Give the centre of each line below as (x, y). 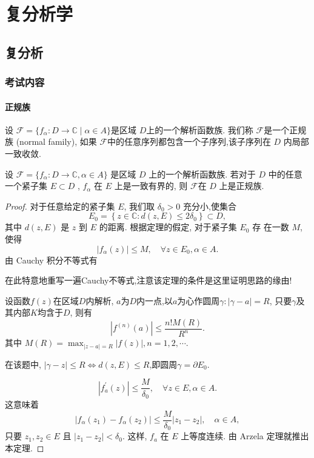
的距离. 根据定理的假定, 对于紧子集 (168, 227)
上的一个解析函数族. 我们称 (200, 129)
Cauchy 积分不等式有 (57, 260)
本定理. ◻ (25, 447)
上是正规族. (242, 186)
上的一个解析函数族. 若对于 (202, 174)
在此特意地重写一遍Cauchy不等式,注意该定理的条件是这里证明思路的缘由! (149, 280)
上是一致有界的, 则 (151, 186)
